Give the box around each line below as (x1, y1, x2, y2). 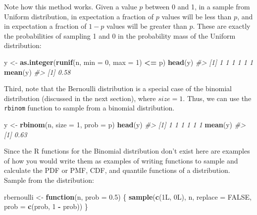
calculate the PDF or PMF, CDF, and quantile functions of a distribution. (4, 165, 230, 175)
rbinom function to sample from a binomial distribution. (4, 103, 175, 113)
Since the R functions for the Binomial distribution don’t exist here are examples (4, 146, 250, 156)
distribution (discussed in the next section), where (4, 93, 156, 103)
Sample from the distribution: (4, 174, 94, 185)
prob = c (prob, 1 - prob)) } (4, 201, 88, 212)
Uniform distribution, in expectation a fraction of (4, 11, 154, 21)
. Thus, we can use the (183, 93, 252, 103)
